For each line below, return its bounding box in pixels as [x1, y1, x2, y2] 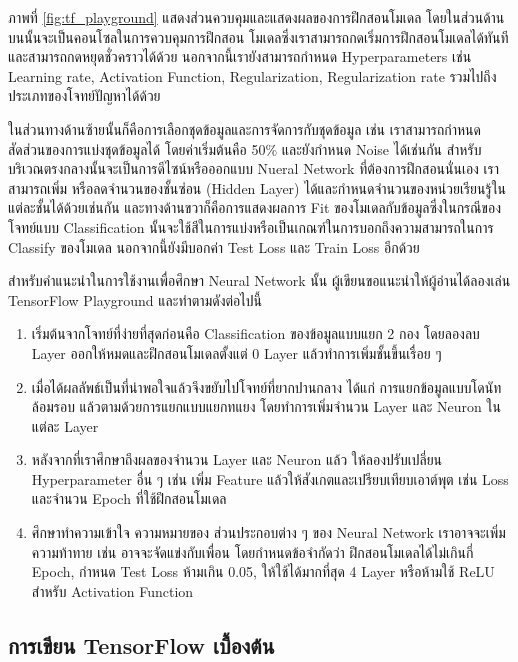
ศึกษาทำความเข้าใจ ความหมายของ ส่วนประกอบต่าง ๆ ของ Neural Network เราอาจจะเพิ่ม [31, 522, 506, 543]
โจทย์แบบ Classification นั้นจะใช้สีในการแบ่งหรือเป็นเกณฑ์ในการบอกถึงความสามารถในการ [8, 216, 494, 237]
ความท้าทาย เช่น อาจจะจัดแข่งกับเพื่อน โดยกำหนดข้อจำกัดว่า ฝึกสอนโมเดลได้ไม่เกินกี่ [31, 541, 474, 562]
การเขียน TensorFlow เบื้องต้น [8, 629, 275, 660]
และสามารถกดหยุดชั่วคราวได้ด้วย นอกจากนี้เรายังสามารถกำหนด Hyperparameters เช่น [8, 46, 472, 67]
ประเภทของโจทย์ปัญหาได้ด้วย [8, 85, 161, 106]
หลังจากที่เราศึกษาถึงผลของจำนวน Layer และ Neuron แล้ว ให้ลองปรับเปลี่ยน [31, 449, 443, 470]
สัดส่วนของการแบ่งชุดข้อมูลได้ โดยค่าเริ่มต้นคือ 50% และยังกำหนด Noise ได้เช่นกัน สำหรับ [8, 138, 482, 159]
